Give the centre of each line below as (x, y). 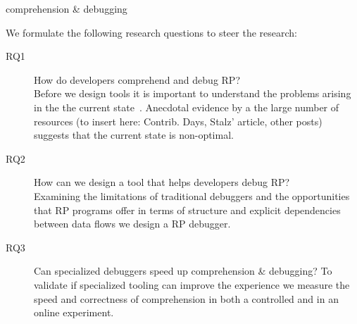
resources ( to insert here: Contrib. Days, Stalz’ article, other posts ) (178, 121)
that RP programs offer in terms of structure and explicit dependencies (187, 210)
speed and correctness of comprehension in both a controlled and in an (186, 298)
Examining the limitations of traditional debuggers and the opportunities (192, 195)
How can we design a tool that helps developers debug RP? (162, 182)
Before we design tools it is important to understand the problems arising (193, 93)
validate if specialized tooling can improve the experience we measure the (192, 284)
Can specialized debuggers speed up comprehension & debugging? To (183, 271)
